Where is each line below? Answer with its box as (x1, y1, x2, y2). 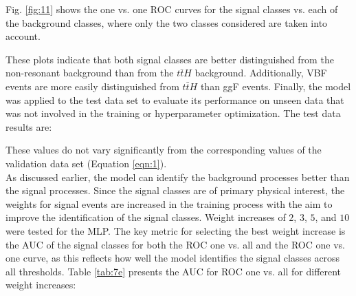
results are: (5, 119, 52, 134)
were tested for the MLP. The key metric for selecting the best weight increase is (5, 223, 346, 237)
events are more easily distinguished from (5, 78, 179, 93)
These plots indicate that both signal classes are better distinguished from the (5, 52, 334, 66)
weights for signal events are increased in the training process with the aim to (5, 196, 333, 211)
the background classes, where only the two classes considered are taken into (5, 15, 328, 30)
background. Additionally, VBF (194, 65, 327, 80)
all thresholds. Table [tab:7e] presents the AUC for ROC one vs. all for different (5, 264, 342, 278)
